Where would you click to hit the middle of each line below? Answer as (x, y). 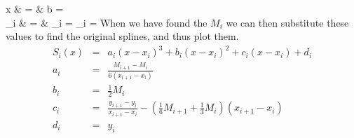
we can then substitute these (287, 22)
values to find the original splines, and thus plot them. (122, 36)
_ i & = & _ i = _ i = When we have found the (107, 22)
